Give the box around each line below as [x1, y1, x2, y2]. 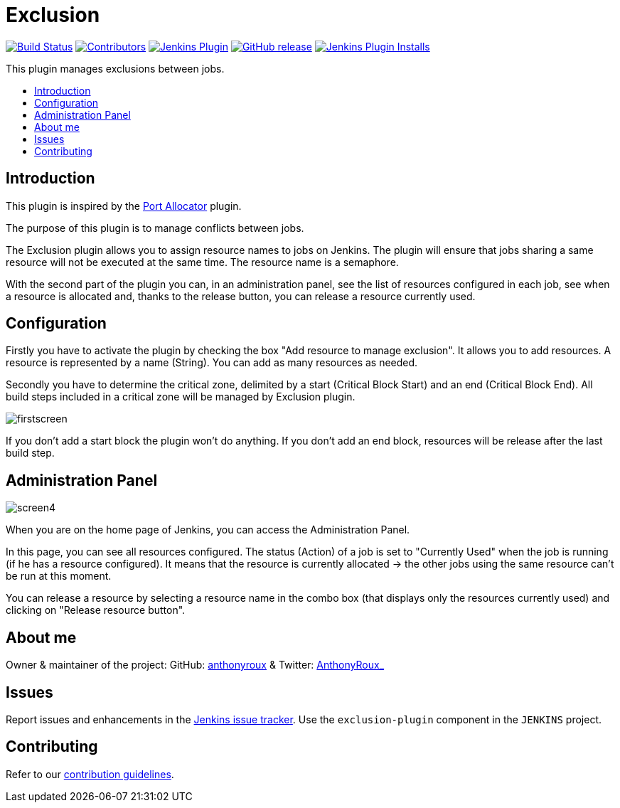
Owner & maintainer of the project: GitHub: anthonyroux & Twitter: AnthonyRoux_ [6, 659, 385, 671]
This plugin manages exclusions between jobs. [6, 62, 225, 75]
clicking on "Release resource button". [6, 604, 186, 617]
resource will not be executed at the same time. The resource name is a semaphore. [6, 255, 399, 268]
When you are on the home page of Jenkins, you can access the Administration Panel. [6, 523, 410, 536]
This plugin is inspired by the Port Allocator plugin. [6, 199, 242, 212]
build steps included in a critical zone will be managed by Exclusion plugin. [6, 390, 356, 403]
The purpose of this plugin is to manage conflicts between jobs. [6, 221, 304, 234]
